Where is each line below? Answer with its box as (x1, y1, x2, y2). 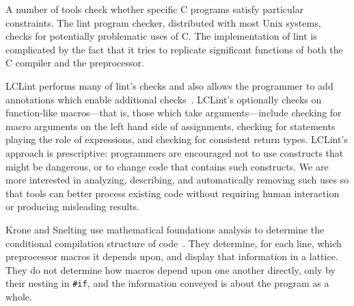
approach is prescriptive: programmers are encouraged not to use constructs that (5, 145, 344, 160)
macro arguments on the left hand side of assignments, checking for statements (5, 118, 336, 133)
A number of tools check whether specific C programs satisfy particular (5, 2, 304, 16)
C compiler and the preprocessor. (5, 55, 144, 70)
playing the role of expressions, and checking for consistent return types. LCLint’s (5, 132, 348, 146)
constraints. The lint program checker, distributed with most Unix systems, (5, 15, 321, 29)
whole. (5, 289, 32, 303)
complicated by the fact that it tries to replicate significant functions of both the (5, 42, 343, 56)
